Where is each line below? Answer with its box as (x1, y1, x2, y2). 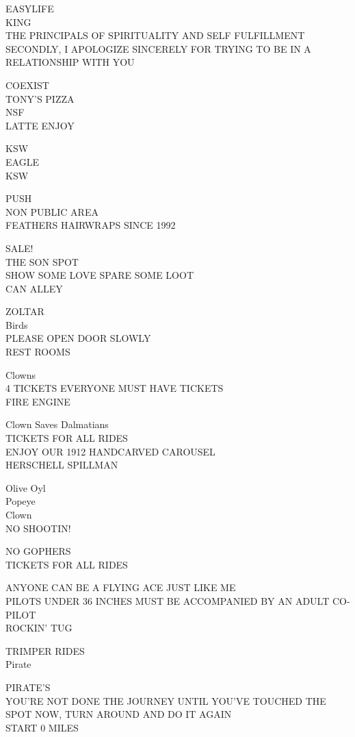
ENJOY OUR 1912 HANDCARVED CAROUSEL (5, 444, 215, 458)
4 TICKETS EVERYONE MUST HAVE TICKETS (5, 381, 224, 395)
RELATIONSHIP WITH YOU (5, 55, 135, 69)
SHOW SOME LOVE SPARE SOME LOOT (5, 268, 194, 282)
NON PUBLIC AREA (5, 204, 98, 218)
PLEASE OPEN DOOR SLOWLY (5, 331, 151, 345)
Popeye (5, 494, 36, 508)
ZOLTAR (5, 304, 44, 318)
